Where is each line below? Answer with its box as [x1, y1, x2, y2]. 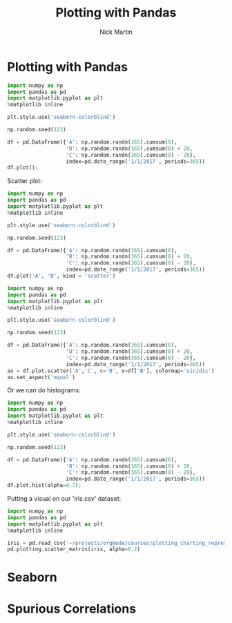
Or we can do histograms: [7, 386, 81, 394]
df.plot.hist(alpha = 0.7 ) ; [7, 482, 81, 489]
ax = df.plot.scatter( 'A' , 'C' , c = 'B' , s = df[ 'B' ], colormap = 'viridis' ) [7, 367, 215, 374]
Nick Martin [99, 28, 133, 36]
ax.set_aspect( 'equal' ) [7, 374, 76, 381]
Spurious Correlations [7, 601, 137, 616]
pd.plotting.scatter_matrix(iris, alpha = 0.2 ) [7, 546, 140, 553]
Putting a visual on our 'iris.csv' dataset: [7, 495, 122, 503]
